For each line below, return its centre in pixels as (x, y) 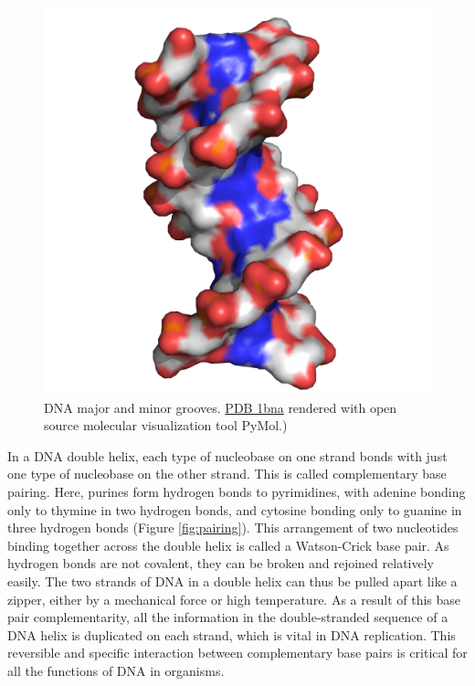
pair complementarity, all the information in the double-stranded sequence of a (228, 617)
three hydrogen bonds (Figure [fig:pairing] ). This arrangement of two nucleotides (233, 528)
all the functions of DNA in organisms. (116, 670)
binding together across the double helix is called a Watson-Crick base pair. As (228, 545)
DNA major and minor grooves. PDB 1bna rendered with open (221, 407)
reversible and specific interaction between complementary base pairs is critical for (237, 653)
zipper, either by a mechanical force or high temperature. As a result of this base (234, 599)
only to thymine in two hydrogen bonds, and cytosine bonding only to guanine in (235, 509)
